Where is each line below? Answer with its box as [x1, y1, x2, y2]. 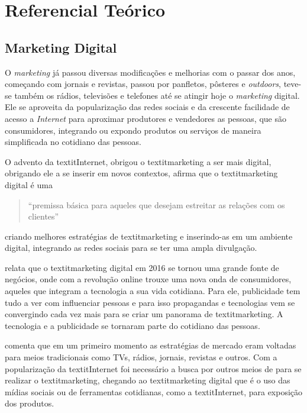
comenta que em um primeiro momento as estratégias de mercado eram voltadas [5, 339, 296, 351]
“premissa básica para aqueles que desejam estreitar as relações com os [28, 198, 285, 211]
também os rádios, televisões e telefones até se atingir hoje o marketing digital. [14, 89, 300, 101]
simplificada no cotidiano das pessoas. [5, 135, 141, 148]
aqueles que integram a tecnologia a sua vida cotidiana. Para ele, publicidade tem [5, 285, 300, 297]
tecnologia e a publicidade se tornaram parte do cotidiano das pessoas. [5, 319, 260, 331]
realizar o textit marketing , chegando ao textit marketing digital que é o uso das [5, 374, 290, 386]
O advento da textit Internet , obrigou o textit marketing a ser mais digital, [5, 155, 272, 167]
